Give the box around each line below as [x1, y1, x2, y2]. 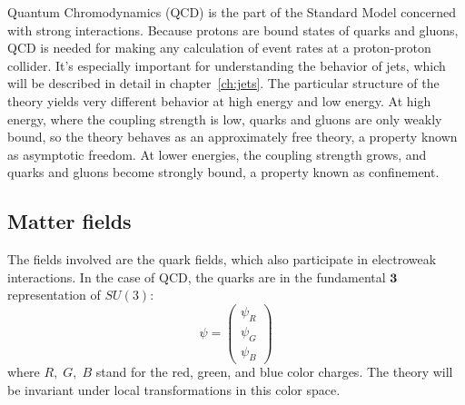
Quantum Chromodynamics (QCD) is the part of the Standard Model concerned [7, 3, 457, 21]
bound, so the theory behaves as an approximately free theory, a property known [7, 127, 458, 146]
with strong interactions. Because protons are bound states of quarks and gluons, [7, 20, 459, 39]
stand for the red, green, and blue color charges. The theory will [95, 362, 453, 381]
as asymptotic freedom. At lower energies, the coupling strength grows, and [7, 144, 427, 163]
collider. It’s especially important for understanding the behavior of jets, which [7, 55, 446, 74]
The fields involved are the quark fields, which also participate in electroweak [7, 250, 437, 269]
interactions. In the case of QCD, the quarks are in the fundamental [7, 267, 386, 286]
